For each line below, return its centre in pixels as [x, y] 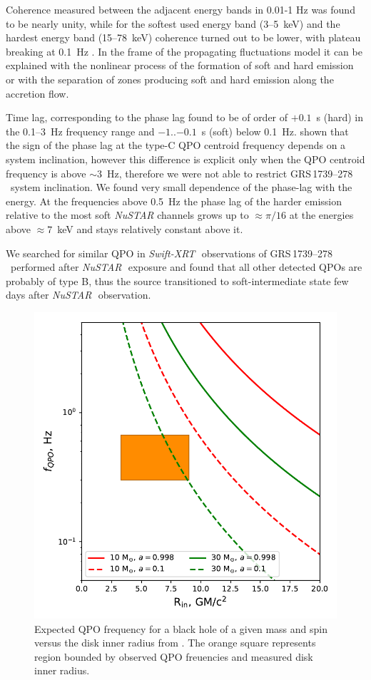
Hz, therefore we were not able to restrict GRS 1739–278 [230, 173]
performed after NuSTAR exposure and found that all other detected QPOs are [186, 267]
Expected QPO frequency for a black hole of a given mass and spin [181, 628]
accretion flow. [37, 93]
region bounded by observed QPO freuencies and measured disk [174, 656]
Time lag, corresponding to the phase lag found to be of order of [147, 117]
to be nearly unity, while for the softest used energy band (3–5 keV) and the [173, 23]
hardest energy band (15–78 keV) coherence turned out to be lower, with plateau [183, 37]
